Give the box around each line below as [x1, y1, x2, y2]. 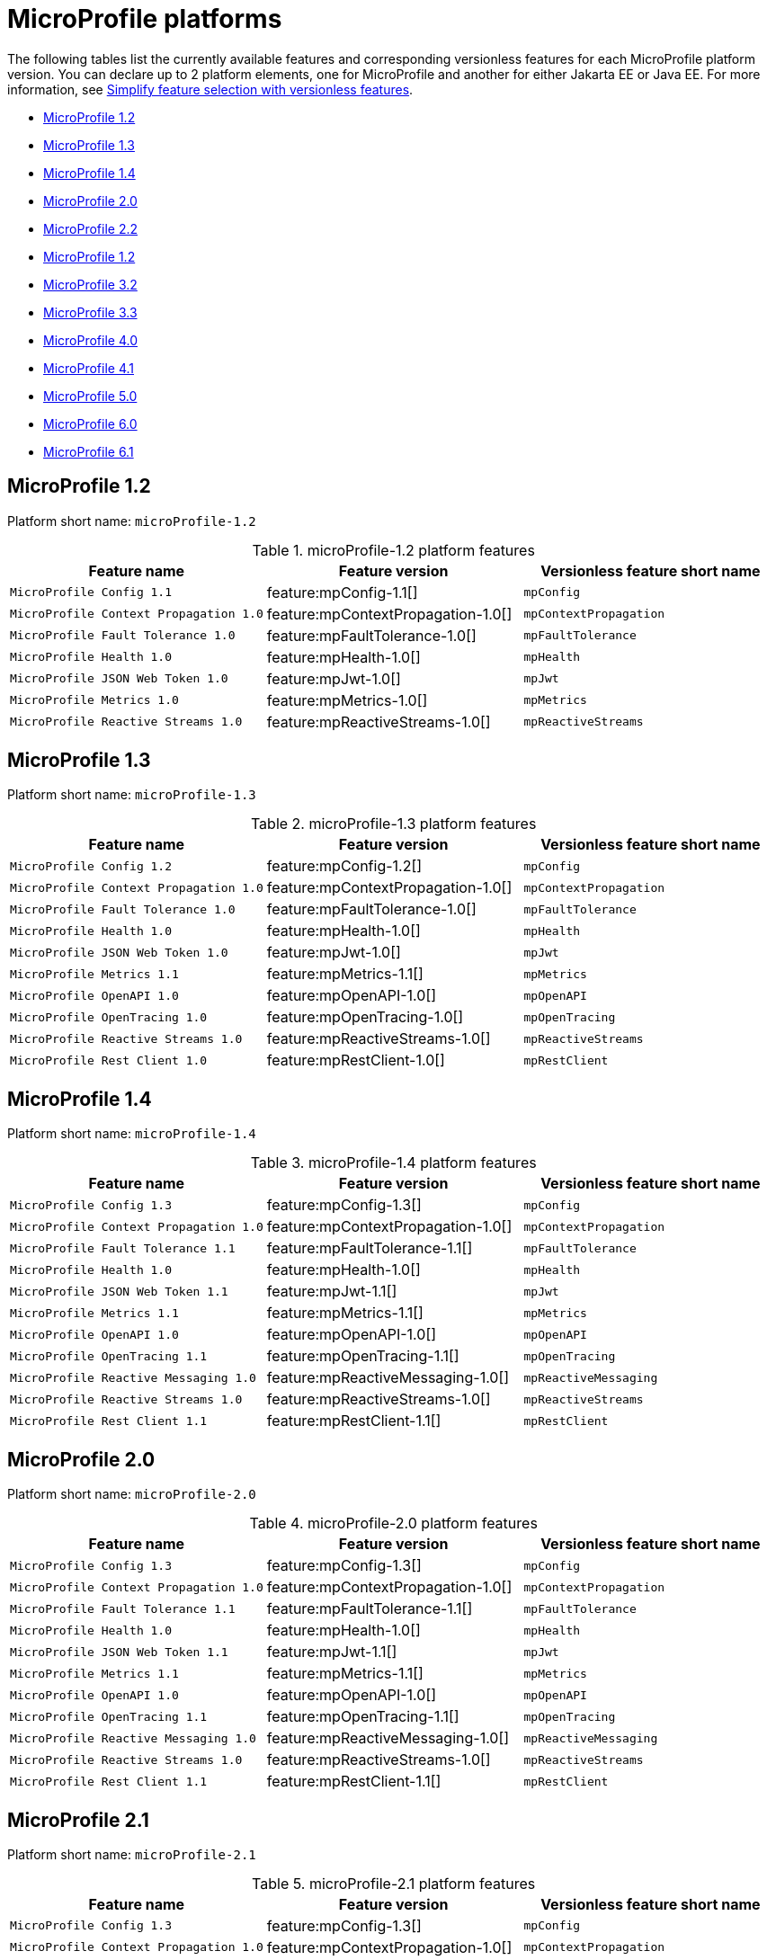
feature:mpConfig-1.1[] [266, 583, 418, 601]
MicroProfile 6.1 [43, 443, 134, 459]
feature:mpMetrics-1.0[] [266, 690, 428, 709]
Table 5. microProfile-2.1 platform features [252, 1874, 536, 1893]
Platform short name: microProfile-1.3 [7, 787, 256, 803]
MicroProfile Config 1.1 [10, 585, 173, 600]
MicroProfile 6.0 [43, 415, 138, 432]
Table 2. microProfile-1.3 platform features [250, 815, 537, 833]
